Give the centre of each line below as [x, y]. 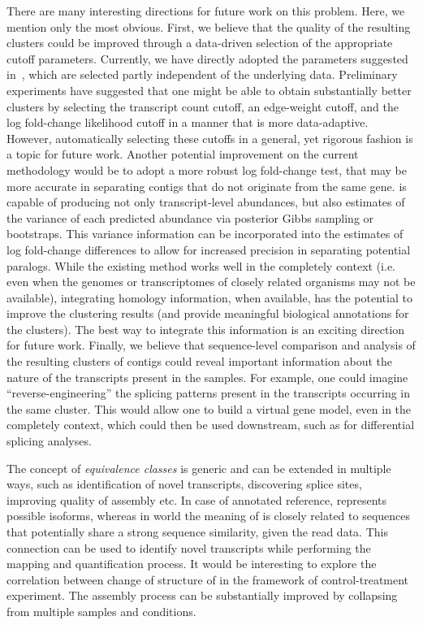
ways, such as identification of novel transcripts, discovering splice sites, [184, 484]
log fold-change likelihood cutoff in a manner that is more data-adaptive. [188, 122]
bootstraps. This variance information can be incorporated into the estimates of [205, 234]
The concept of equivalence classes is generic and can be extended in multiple [199, 468]
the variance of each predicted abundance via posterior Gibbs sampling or [190, 217]
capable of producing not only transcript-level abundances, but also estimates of [206, 202]
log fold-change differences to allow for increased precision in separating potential [209, 249]
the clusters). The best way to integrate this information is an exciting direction [206, 329]
